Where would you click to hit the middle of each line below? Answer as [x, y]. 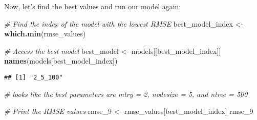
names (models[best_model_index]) [61, 61]
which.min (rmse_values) [45, 34]
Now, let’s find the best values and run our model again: [93, 6]
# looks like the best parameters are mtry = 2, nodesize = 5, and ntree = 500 [126, 94]
